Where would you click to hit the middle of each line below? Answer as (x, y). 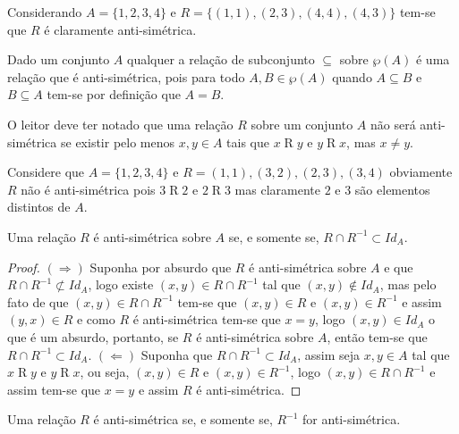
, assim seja (329, 354)
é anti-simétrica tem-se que (207, 319)
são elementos (392, 189)
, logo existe (121, 284)
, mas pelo (408, 284)
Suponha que (177, 354)
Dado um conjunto (59, 59)
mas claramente (277, 189)
